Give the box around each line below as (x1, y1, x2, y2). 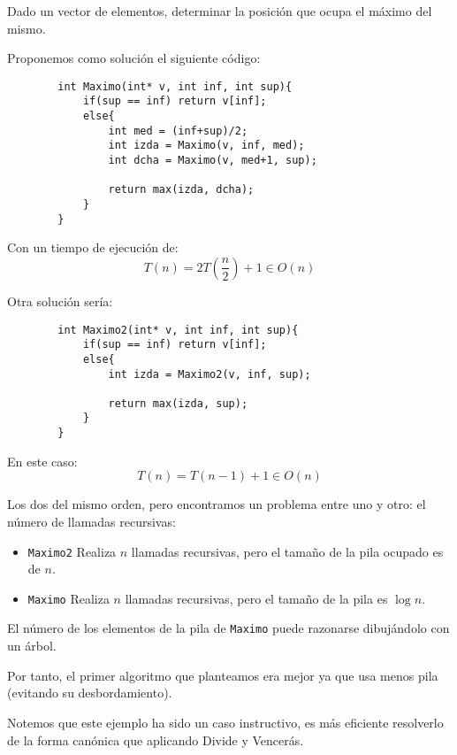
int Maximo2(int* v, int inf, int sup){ (57, 323, 299, 336)
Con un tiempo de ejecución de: (7, 238, 179, 257)
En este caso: (7, 451, 78, 470)
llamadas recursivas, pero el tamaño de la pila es (125, 589, 388, 607)
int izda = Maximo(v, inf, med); (108, 139, 305, 152)
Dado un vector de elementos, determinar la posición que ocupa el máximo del (7, 2, 432, 19)
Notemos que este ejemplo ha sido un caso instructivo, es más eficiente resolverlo (7, 713, 444, 731)
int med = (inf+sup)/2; (108, 124, 248, 137)
